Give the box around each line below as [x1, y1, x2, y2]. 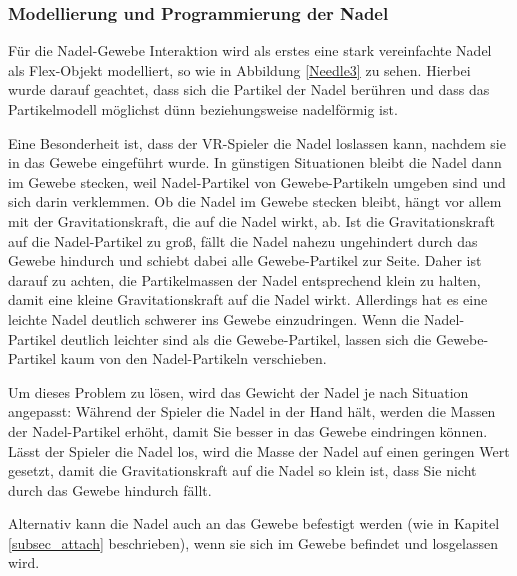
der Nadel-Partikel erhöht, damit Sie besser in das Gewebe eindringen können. [8, 420, 488, 441]
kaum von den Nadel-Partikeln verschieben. [60, 348, 327, 369]
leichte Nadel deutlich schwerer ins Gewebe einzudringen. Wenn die [8, 308, 420, 329]
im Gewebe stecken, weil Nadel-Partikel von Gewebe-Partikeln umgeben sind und [8, 171, 506, 192]
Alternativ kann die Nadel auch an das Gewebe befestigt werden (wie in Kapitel [8, 513, 500, 534]
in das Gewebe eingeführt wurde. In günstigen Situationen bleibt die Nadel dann [8, 152, 502, 173]
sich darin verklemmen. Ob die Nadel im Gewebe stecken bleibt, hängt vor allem [8, 191, 502, 212]
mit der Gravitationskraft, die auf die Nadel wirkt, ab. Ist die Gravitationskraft [8, 210, 495, 231]
